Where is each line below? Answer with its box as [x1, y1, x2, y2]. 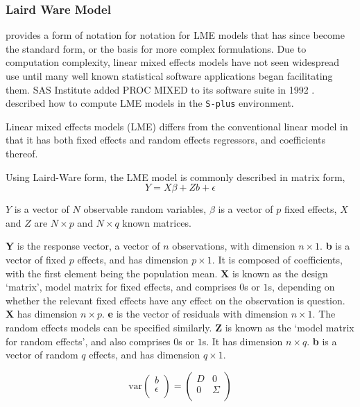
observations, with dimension [172, 239, 295, 253]
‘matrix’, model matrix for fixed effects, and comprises [6, 279, 237, 294]
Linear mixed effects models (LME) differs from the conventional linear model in [6, 119, 348, 133]
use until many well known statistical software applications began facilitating [6, 69, 333, 83]
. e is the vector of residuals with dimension [102, 306, 288, 321]
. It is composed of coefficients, [212, 252, 343, 266]
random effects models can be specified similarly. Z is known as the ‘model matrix [6, 320, 354, 334]
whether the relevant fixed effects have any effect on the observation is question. [6, 293, 345, 307]
